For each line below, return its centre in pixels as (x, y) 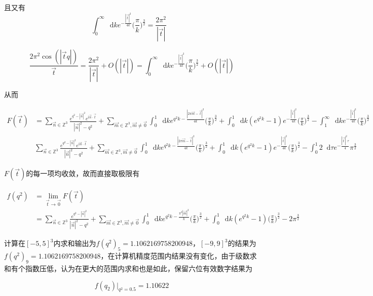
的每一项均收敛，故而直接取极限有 (83, 173)
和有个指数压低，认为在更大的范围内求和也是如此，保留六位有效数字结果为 (128, 268)
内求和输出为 (75, 243)
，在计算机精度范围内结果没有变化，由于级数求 (179, 256)
